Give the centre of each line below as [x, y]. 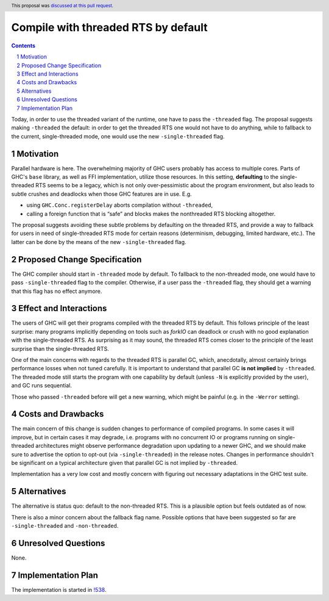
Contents [23, 45]
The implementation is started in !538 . [59, 589]
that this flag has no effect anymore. [57, 291]
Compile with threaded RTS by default [110, 28]
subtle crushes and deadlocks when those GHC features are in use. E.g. [101, 194]
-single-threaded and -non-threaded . [65, 526]
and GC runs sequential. [42, 386]
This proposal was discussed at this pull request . [62, 5]
